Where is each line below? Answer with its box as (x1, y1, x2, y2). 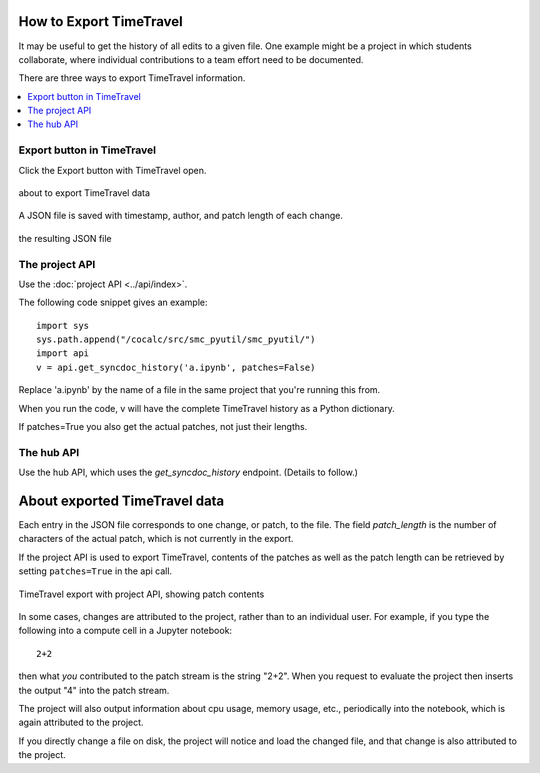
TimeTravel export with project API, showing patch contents (18, 588, 265, 600)
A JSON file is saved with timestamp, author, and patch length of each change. (18, 210, 344, 222)
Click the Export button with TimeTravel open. (18, 164, 207, 176)
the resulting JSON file (18, 232, 112, 244)
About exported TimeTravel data (18, 493, 225, 509)
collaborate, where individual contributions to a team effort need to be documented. (18, 53, 364, 65)
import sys (36, 320, 90, 331)
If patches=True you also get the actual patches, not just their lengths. (18, 421, 308, 433)
